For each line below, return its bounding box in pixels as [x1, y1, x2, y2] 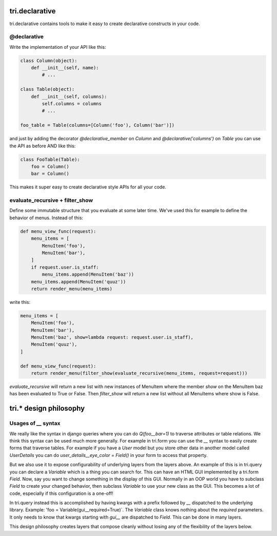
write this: [9, 299, 31, 305]
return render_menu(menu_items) [31, 285, 113, 292]
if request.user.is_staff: [31, 264, 100, 270]
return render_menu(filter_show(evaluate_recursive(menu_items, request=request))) [31, 370, 248, 376]
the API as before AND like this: [9, 143, 76, 149]
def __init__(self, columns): [31, 93, 107, 100]
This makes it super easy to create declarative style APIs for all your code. [9, 184, 167, 190]
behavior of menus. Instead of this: [9, 215, 84, 221]
